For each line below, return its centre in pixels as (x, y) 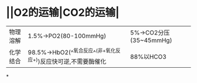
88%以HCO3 (148, 57)
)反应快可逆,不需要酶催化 (72, 61)
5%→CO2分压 (150, 32)
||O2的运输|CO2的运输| (63, 13)
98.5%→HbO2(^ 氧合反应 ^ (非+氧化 (72, 52)
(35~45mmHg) (151, 40)
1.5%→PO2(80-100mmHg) (67, 36)
